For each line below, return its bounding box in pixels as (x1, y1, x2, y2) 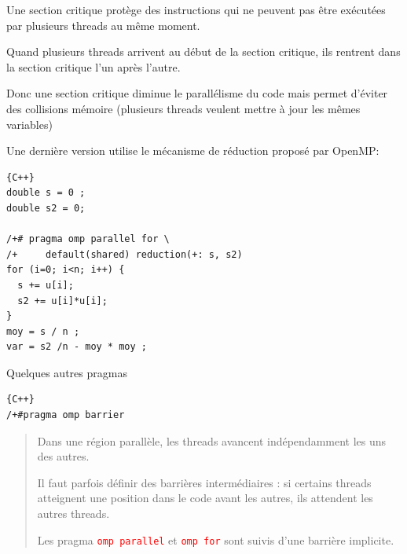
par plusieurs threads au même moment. (6, 17, 200, 33)
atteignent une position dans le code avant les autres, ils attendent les (37, 490, 373, 506)
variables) (6, 116, 53, 132)
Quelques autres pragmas (6, 364, 127, 380)
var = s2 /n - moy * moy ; (6, 341, 147, 353)
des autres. (37, 448, 90, 464)
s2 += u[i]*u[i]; (17, 295, 108, 306)
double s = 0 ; (6, 187, 86, 199)
